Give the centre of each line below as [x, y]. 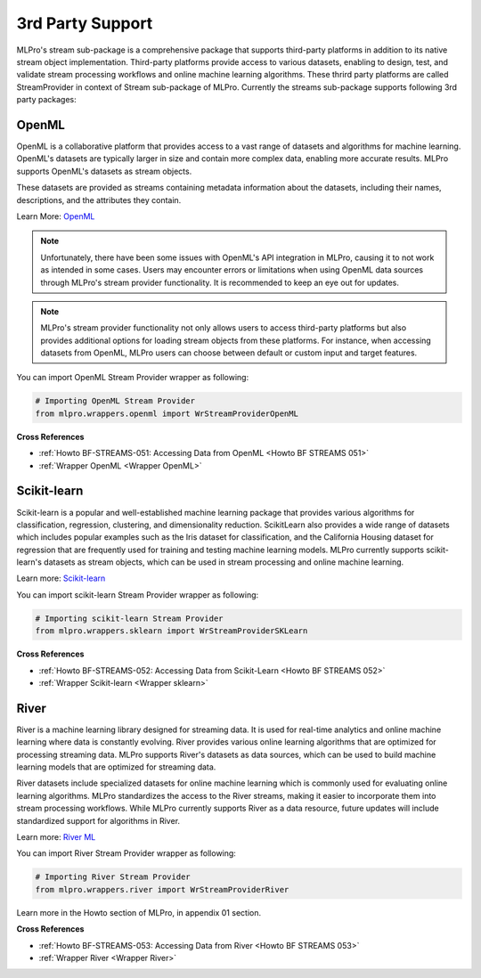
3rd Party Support [85, 23]
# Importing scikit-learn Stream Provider [129, 618]
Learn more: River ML [56, 837]
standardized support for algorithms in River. [98, 820]
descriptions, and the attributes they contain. [99, 200]
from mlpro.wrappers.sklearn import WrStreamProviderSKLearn [171, 631]
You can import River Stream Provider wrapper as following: [126, 853]
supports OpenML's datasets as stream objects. [104, 171]
